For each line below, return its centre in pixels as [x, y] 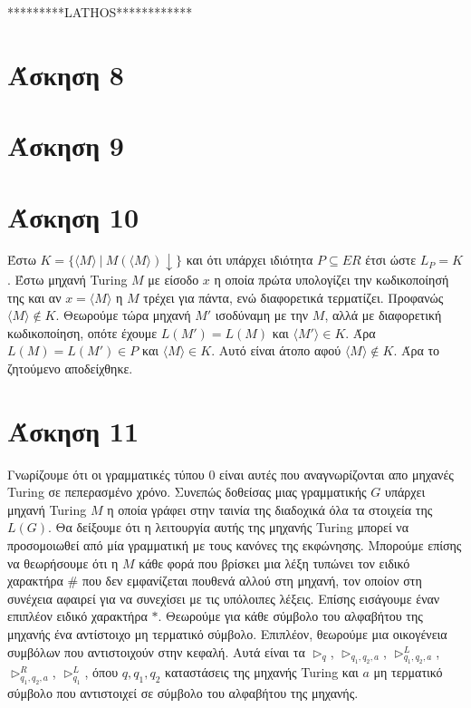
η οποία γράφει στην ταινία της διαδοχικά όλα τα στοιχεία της [270, 509]
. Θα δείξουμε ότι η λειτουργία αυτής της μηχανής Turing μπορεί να [228, 527]
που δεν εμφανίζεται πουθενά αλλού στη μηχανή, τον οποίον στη [252, 581]
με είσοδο [173, 279]
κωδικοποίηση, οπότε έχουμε [82, 332]
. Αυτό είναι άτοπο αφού [276, 350]
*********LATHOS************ [100, 12]
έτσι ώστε [391, 260]
